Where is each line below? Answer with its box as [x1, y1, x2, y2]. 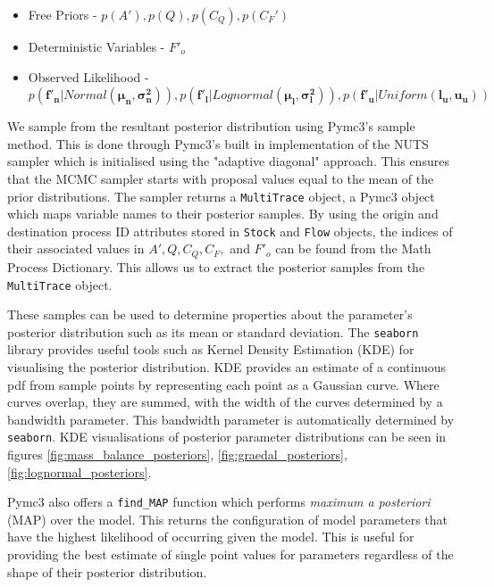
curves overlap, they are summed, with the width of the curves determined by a [7, 393, 443, 411]
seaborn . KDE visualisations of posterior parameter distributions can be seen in [7, 427, 447, 446]
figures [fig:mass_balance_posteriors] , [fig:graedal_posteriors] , [7, 445, 347, 464]
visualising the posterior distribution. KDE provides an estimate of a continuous [7, 358, 447, 376]
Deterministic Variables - [28, 37, 165, 55]
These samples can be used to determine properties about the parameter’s [7, 305, 413, 324]
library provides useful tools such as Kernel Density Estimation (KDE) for [7, 340, 414, 359]
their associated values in [7, 239, 145, 258]
